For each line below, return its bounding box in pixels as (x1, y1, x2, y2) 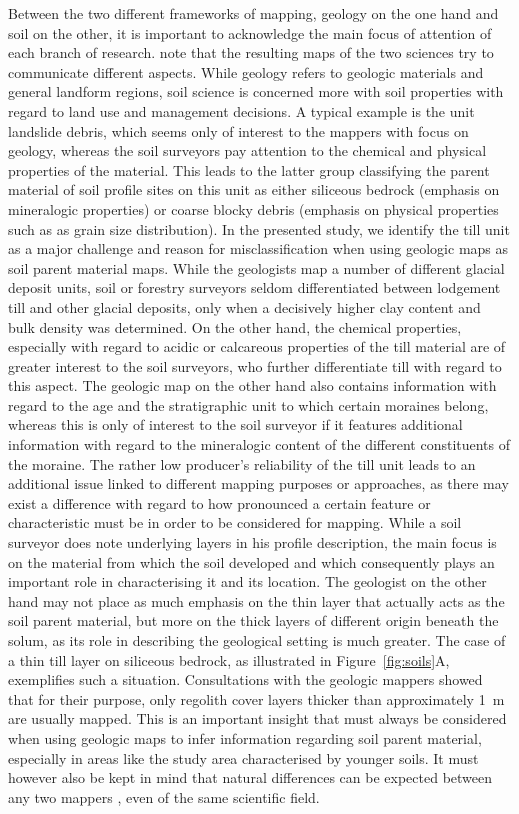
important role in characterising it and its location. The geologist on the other (8, 571, 487, 592)
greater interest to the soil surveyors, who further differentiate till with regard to (8, 355, 502, 376)
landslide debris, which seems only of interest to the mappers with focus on (8, 120, 469, 141)
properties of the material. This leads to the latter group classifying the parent (8, 159, 490, 180)
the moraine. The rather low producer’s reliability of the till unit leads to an (8, 453, 476, 474)
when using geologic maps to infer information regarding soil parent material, (8, 727, 482, 748)
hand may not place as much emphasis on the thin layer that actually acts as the (8, 590, 505, 611)
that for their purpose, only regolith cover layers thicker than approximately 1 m (8, 688, 505, 709)
